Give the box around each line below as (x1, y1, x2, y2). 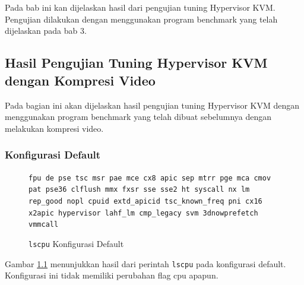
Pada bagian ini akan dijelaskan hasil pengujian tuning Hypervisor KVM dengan (5, 99, 300, 111)
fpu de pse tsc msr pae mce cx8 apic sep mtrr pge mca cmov (28, 173, 271, 182)
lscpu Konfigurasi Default (28, 237, 124, 249)
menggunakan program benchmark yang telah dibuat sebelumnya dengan (5, 110, 272, 123)
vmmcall (28, 220, 59, 229)
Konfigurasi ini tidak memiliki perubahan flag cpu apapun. (5, 269, 218, 281)
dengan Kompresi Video (5, 71, 156, 89)
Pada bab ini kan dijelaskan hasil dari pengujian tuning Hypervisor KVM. (5, 1, 275, 14)
